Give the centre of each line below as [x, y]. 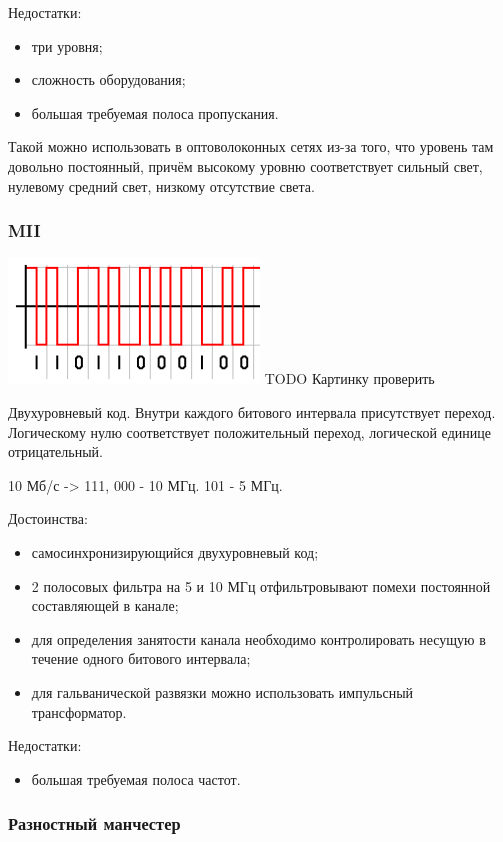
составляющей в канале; [105, 605]
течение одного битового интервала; [141, 658]
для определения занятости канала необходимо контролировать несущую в [258, 638]
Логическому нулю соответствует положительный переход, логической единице [249, 431]
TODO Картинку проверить [349, 378]
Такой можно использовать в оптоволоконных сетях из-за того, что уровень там [251, 146]
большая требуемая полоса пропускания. [155, 112]
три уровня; [67, 45]
